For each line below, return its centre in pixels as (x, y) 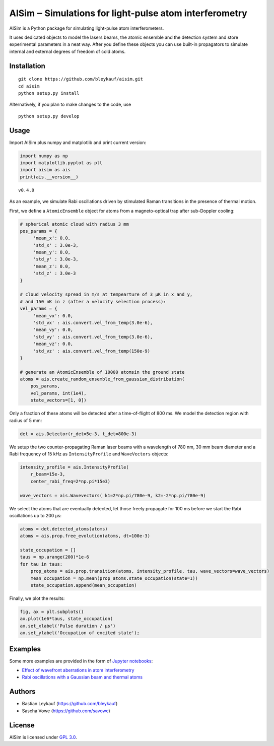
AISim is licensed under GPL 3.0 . (43, 737)
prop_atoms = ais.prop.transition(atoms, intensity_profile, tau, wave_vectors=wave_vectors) (150, 571)
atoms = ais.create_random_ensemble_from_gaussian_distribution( (102, 379)
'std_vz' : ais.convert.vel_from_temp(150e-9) (92, 351)
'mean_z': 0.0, (52, 266)
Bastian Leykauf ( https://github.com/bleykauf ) (70, 704)
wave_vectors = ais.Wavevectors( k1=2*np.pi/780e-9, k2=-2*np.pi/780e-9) (113, 495)
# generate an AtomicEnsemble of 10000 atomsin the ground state (102, 372)
